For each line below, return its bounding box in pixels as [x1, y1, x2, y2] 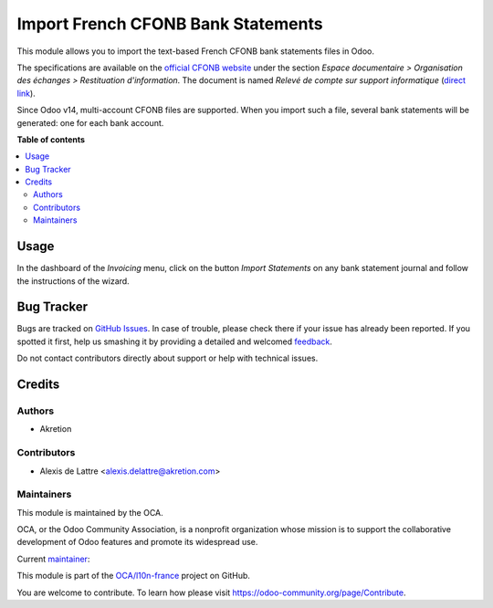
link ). [16, 88, 36, 99]
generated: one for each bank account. [16, 117, 164, 128]
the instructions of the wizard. [16, 275, 130, 287]
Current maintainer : [16, 553, 90, 564]
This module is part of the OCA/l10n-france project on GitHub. [16, 571, 251, 582]
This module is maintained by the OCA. [16, 507, 163, 518]
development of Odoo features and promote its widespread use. [16, 537, 258, 548]
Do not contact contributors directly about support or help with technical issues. [16, 352, 319, 364]
